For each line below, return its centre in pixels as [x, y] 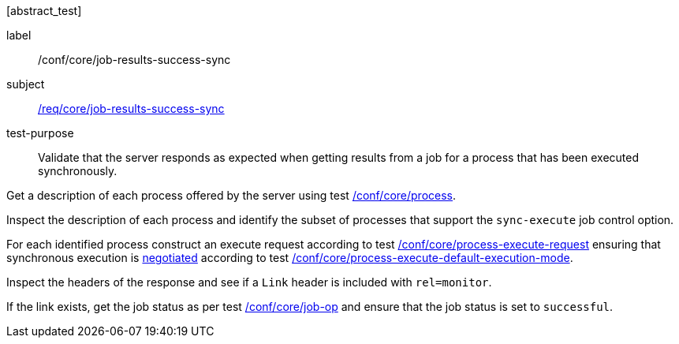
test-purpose [40, 133]
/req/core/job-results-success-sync [131, 108]
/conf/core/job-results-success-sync [134, 60]
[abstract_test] [44, 11]
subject [26, 84]
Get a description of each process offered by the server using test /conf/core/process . [231, 195]
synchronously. [78, 171]
